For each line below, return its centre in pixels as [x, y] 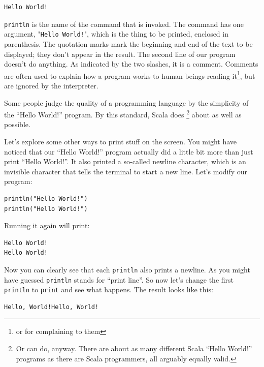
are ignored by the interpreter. [51, 85]
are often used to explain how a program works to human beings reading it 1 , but [130, 75]
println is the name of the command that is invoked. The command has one [124, 24]
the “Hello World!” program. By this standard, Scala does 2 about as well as [123, 114]
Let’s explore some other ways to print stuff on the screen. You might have [121, 141]
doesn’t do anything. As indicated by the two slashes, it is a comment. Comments [131, 64]
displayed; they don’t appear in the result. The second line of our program [120, 54]
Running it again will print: [47, 225]
